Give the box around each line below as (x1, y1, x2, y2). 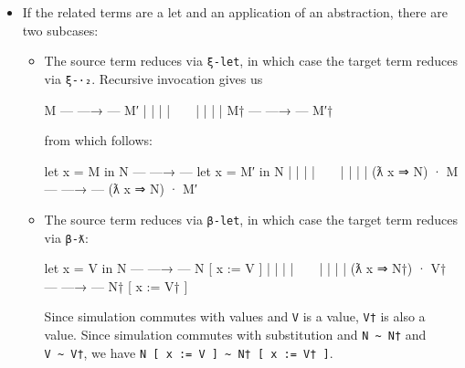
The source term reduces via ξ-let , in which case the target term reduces (44, 51, 458, 70)
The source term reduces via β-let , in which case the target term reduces (44, 209, 458, 228)
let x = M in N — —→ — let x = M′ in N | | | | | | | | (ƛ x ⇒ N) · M (44, 161, 459, 180)
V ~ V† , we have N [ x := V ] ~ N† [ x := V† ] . (44, 342, 333, 362)
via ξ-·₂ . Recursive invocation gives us (44, 68, 263, 88)
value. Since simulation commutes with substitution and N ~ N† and (44, 325, 427, 344)
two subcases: (22, 20, 99, 39)
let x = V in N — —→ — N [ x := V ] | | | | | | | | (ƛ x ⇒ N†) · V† (44, 258, 447, 278)
